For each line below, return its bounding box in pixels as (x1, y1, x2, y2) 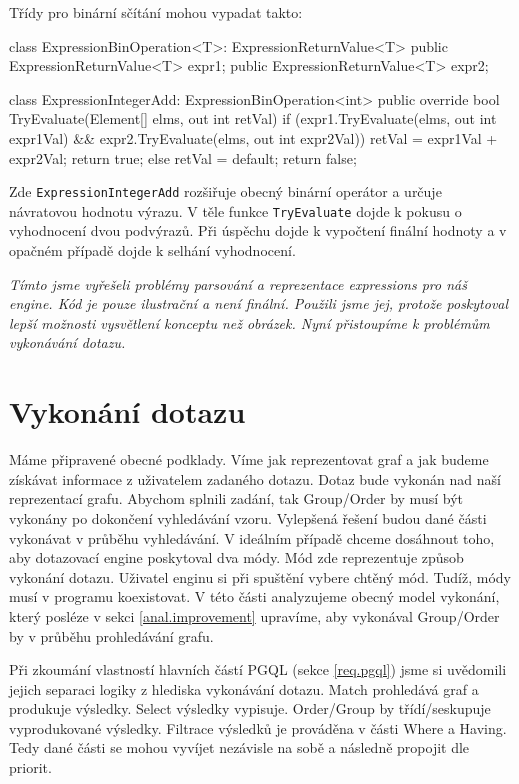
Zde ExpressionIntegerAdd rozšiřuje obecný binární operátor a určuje (9, 181, 442, 202)
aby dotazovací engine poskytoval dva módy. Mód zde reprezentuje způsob (9, 547, 464, 568)
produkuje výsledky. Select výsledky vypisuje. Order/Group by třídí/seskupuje (9, 698, 491, 719)
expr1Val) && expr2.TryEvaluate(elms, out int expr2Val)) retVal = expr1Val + (9, 127, 498, 148)
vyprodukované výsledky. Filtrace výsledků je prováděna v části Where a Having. (9, 717, 507, 738)
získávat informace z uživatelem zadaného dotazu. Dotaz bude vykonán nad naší (9, 468, 501, 489)
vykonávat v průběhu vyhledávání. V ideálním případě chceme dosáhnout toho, (9, 527, 495, 548)
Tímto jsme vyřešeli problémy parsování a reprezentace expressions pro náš (9, 273, 467, 294)
